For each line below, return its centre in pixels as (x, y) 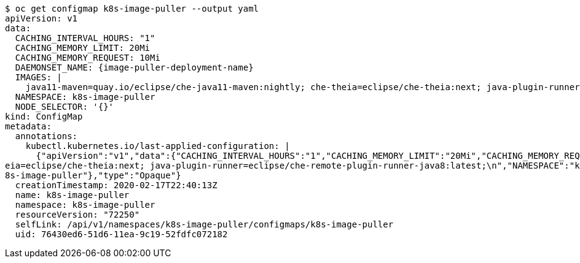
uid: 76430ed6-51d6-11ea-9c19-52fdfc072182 (121, 234)
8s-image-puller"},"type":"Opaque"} (93, 175)
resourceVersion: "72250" (77, 215)
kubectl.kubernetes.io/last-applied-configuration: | (158, 146)
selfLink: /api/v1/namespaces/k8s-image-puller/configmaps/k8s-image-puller (204, 224)
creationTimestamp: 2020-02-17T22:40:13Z (116, 185)
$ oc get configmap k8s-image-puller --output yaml (132, 9)
